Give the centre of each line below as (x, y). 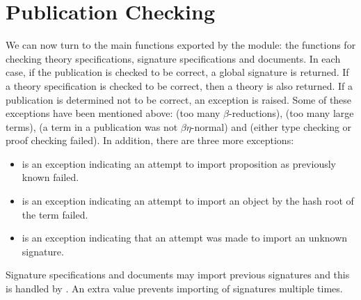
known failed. (50, 177)
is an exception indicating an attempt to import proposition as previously (179, 163)
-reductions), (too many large (291, 113)
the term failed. (55, 214)
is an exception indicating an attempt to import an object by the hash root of (188, 201)
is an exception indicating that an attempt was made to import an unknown (185, 238)
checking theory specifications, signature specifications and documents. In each (173, 58)
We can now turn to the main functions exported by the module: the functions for (181, 45)
